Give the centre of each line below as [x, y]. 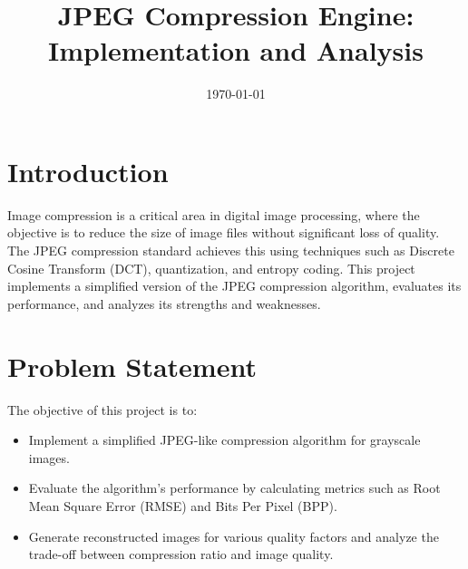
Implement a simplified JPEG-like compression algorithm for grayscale [224, 440]
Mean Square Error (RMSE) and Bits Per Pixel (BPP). [183, 505]
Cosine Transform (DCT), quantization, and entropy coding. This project [211, 268]
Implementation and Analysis [236, 50]
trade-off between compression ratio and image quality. [181, 554]
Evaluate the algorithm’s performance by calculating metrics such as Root [234, 488]
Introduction [88, 171]
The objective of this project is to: [102, 409]
